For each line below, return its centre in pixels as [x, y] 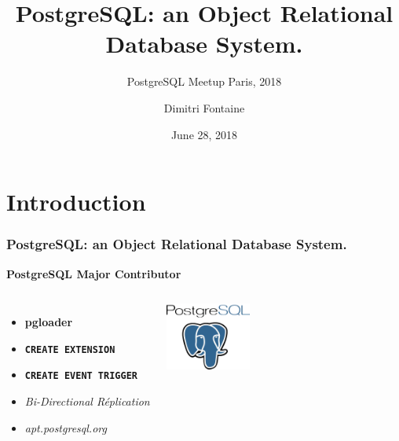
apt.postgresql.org [66, 427]
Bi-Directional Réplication [87, 401]
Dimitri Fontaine [204, 107]
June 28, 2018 [204, 134]
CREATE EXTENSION [70, 349]
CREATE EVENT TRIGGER [81, 376]
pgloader [49, 322]
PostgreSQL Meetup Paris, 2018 [204, 81]
